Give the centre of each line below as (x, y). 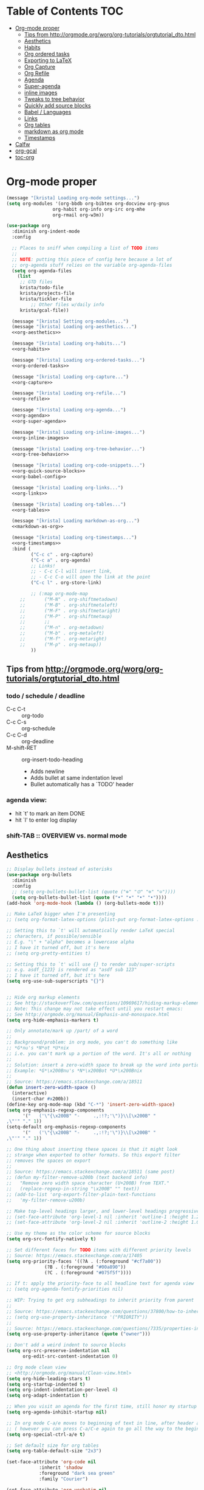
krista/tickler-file (46, 299)
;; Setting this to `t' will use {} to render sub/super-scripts (90, 964)
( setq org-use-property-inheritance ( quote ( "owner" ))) (78, 1334)
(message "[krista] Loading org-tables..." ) (69, 504)
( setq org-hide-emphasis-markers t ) (53, 1020)
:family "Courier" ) (63, 1479)
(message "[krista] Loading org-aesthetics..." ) (74, 327)
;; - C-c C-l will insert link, (72, 572)
